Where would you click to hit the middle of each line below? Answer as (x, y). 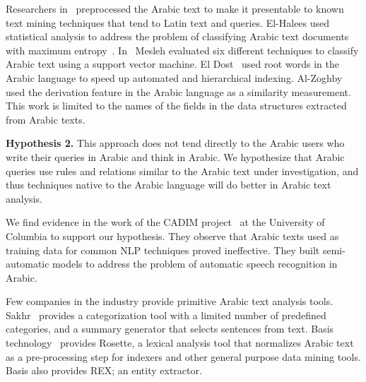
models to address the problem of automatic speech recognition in (195, 264)
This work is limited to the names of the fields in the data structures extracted (176, 106)
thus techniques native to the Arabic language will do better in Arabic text (169, 185)
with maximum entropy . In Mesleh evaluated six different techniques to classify (182, 50)
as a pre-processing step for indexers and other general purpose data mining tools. (183, 356)
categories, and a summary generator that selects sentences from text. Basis (170, 329)
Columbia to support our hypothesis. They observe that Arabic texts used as (172, 235)
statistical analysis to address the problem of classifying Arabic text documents (177, 36)
